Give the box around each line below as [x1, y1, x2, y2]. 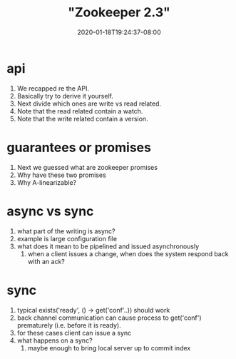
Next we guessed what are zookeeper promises [16, 163, 158, 171]
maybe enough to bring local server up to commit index [27, 343, 191, 352]
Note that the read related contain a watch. [16, 106, 143, 115]
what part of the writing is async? [16, 226, 116, 236]
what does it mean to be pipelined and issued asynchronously [16, 242, 200, 251]
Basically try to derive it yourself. [16, 91, 113, 100]
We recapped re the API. [16, 84, 90, 93]
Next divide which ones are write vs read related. [16, 99, 162, 108]
